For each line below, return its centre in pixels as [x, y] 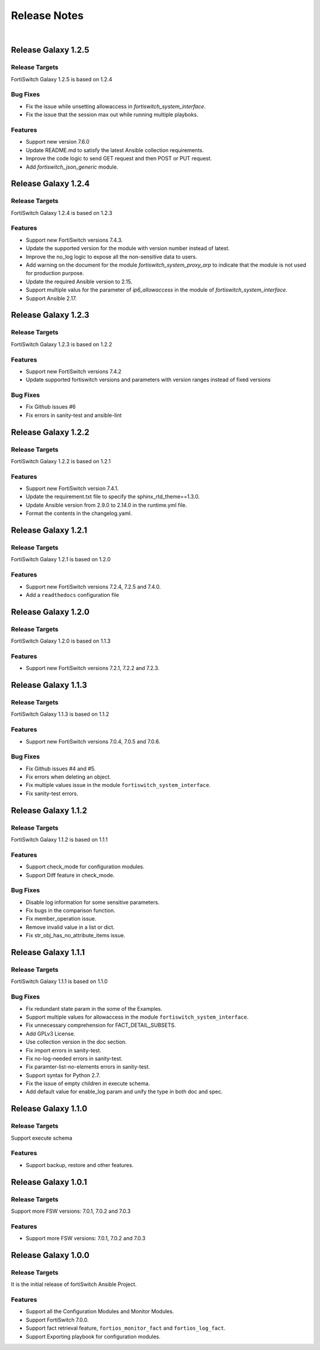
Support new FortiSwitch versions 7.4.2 [73, 371]
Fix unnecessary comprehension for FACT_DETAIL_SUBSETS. [101, 1025]
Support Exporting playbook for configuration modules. [93, 1336]
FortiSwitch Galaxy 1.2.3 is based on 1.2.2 [62, 344]
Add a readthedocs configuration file [73, 595]
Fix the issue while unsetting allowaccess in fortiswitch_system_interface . [116, 106]
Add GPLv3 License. [50, 1033]
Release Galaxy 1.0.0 [50, 1255]
